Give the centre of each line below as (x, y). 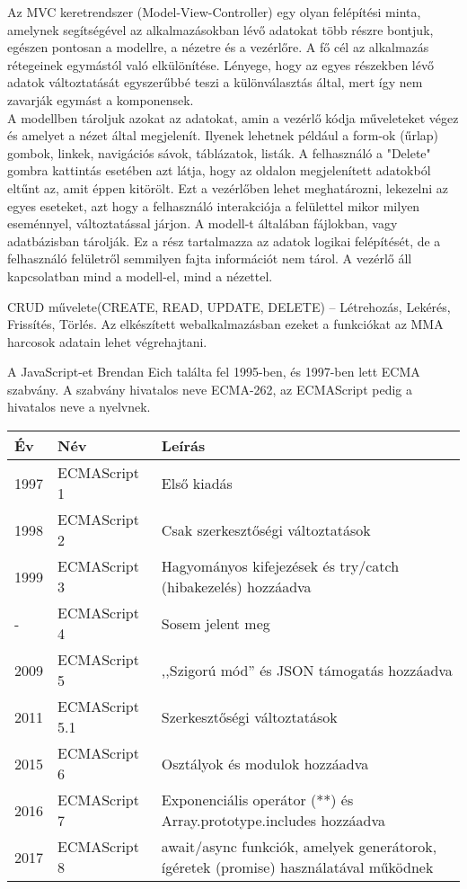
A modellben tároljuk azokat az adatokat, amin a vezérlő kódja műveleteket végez (233, 117)
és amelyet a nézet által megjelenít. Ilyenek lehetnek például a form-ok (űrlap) (223, 135)
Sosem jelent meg (216, 623)
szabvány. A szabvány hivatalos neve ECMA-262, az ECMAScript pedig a (210, 389)
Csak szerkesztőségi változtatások (266, 529)
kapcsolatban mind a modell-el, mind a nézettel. (140, 276)
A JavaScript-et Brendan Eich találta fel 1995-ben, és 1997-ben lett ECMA (214, 372)
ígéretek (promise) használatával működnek (297, 867)
